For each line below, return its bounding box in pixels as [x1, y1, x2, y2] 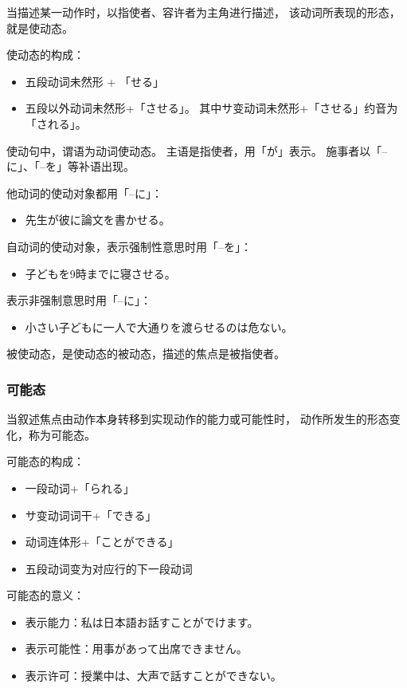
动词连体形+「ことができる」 [25, 533, 179, 550]
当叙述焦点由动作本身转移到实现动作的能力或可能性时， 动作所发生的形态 [6, 411, 389, 427]
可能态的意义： [6, 587, 84, 603]
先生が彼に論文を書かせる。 [25, 211, 170, 228]
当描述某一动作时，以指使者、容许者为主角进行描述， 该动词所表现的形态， [6, 4, 401, 20]
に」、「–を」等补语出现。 [6, 158, 135, 175]
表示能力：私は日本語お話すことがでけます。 [25, 613, 259, 630]
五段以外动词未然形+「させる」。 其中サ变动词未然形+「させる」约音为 [25, 100, 398, 116]
